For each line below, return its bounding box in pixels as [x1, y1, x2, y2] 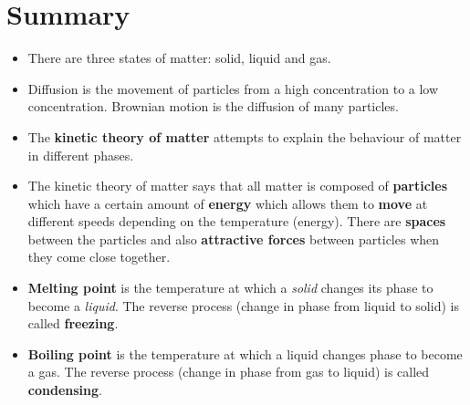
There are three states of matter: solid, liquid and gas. [27, 48, 331, 67]
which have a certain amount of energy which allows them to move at [27, 193, 428, 213]
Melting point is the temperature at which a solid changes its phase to [27, 278, 433, 297]
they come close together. [27, 247, 171, 266]
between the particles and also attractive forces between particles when [27, 229, 440, 248]
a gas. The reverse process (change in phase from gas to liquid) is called [27, 362, 430, 381]
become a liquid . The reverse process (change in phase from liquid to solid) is [27, 296, 459, 315]
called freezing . [27, 314, 119, 333]
